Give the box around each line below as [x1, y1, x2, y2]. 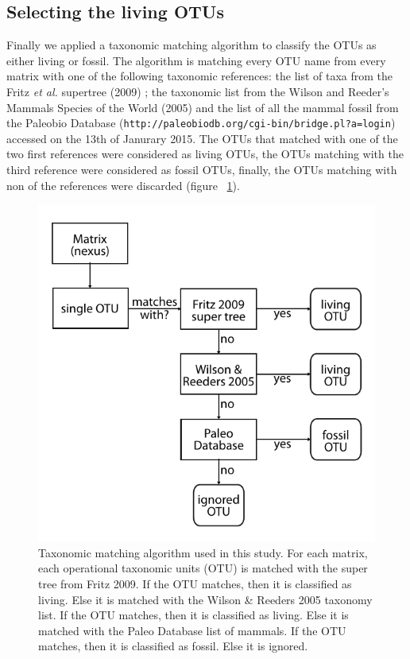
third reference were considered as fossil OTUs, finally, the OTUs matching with [6, 161, 397, 178]
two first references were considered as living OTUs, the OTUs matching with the [6, 145, 404, 162]
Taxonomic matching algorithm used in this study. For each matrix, [38, 544, 368, 560]
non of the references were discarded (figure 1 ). [6, 176, 240, 193]
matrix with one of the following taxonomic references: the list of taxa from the [6, 68, 393, 84]
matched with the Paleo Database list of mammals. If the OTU [38, 622, 346, 638]
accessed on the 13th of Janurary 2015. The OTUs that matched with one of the [6, 130, 398, 146]
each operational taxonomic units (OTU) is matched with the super [38, 560, 368, 576]
